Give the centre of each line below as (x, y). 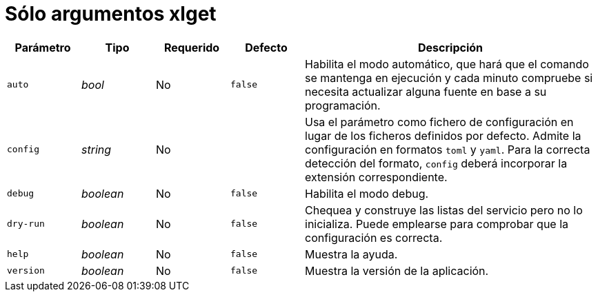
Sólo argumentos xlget (111, 14)
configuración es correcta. (374, 237)
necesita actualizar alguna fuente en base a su (426, 91)
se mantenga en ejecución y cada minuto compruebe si (449, 78)
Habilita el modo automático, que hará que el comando (447, 64)
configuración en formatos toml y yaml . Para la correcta (448, 149)
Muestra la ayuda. (351, 254)
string (97, 149)
